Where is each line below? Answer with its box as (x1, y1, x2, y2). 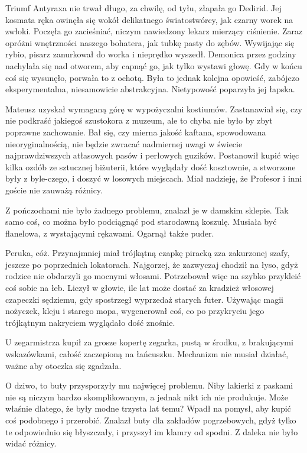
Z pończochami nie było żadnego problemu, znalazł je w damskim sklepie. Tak (5, 203, 289, 216)
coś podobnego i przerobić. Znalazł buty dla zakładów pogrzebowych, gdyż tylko (5, 414, 296, 426)
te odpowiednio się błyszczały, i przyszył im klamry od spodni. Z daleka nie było (5, 425, 298, 438)
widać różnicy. (5, 437, 57, 449)
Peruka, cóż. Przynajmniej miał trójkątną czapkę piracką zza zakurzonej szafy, (5, 247, 290, 259)
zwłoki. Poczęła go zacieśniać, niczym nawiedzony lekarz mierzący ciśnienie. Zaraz (5, 25, 303, 37)
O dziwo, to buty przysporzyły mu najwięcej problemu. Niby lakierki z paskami (5, 379, 293, 391)
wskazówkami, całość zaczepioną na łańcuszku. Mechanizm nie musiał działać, (5, 348, 289, 360)
